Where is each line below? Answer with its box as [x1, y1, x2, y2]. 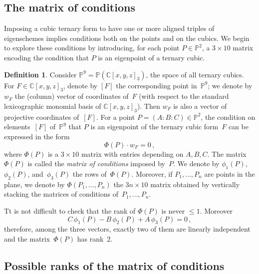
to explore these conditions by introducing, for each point [4, 42, 180, 53]
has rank [77, 233, 104, 244]
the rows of [72, 168, 107, 179]
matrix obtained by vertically [150, 179, 240, 189]
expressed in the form [4, 131, 70, 141]
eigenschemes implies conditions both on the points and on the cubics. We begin [4, 32, 250, 43]
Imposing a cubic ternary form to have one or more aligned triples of [4, 23, 215, 33]
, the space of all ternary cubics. [146, 69, 244, 79]
